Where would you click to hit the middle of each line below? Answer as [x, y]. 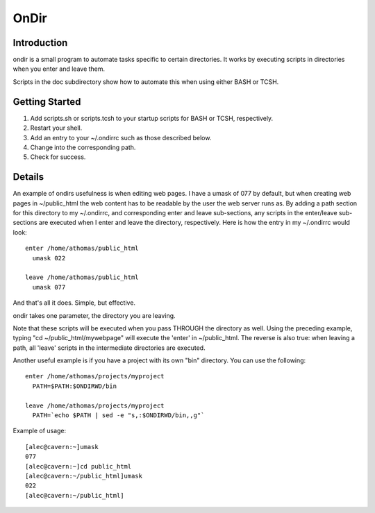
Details [28, 177]
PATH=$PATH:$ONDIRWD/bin [75, 386]
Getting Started [47, 102]
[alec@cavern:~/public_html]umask [84, 476]
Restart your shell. [56, 128]
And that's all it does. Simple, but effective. [74, 303]
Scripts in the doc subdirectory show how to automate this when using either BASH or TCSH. [146, 82]
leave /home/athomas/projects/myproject [95, 405]
